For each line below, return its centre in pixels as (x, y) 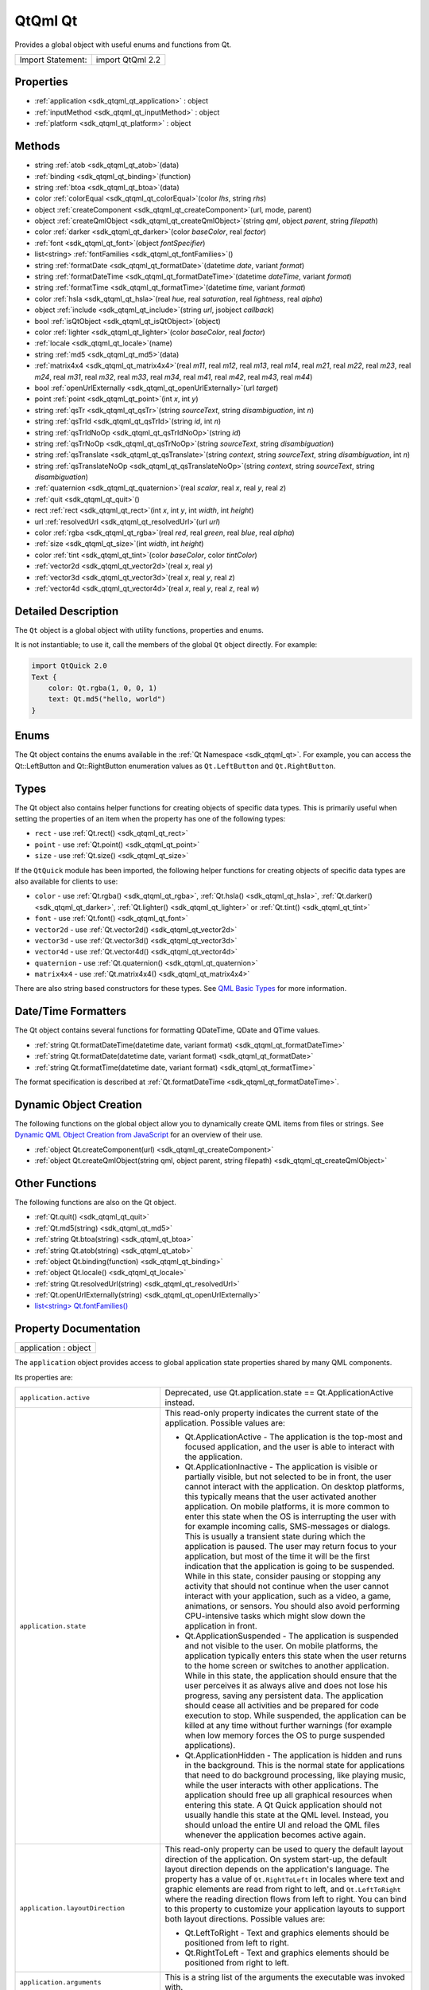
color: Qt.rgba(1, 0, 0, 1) (103, 688)
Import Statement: (53, 60)
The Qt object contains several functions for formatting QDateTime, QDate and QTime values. (168, 1030)
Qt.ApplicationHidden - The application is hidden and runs (294, 1755)
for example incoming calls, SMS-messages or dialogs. (288, 1527)
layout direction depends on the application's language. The (277, 1869)
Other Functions (56, 1183)
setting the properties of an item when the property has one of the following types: (150, 819)
